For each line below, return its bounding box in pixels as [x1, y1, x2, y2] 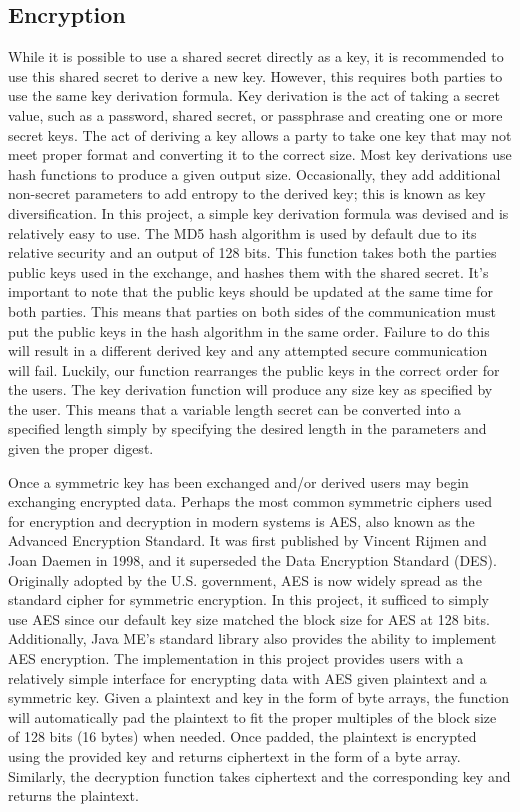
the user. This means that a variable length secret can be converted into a [8, 398, 462, 419]
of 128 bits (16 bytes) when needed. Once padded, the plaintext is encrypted [8, 726, 477, 747]
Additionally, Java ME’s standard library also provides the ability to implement [8, 628, 497, 649]
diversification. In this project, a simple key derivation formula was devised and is [8, 202, 509, 223]
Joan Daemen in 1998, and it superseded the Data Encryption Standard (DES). [8, 550, 497, 571]
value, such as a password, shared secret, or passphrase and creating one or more [8, 104, 503, 125]
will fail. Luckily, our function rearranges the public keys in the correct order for [8, 359, 500, 380]
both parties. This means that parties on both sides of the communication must [8, 300, 496, 321]
